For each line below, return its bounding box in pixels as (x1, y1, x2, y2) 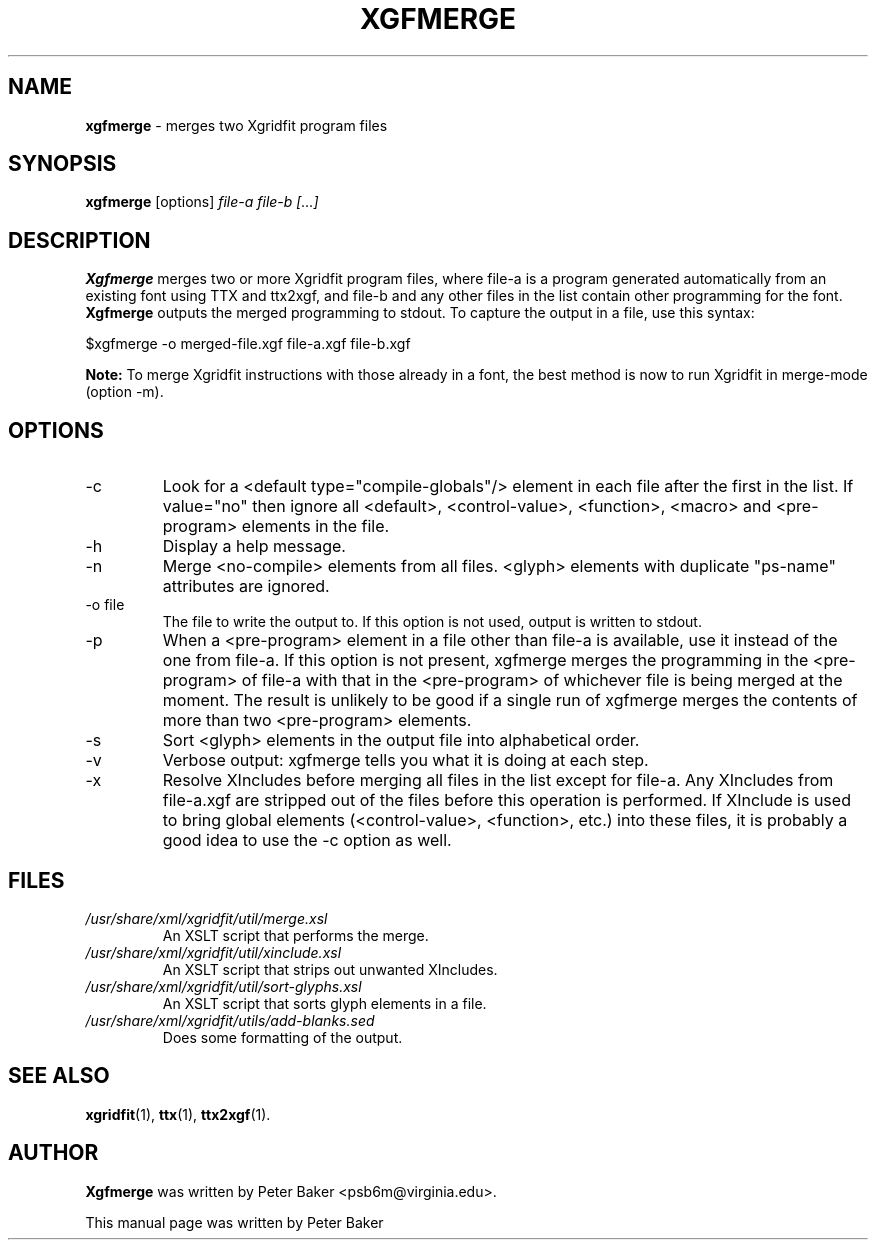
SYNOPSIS (8, 151, 117, 177)
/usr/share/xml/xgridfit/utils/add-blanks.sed (85, 1011, 375, 1029)
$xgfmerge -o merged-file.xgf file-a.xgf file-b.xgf (85, 335, 411, 353)
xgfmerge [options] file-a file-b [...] (85, 193, 319, 211)
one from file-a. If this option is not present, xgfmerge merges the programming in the (162, 650, 809, 671)
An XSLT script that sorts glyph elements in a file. (162, 994, 487, 1012)
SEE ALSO (8, 1063, 110, 1089)
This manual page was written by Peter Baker (85, 1213, 384, 1231)
